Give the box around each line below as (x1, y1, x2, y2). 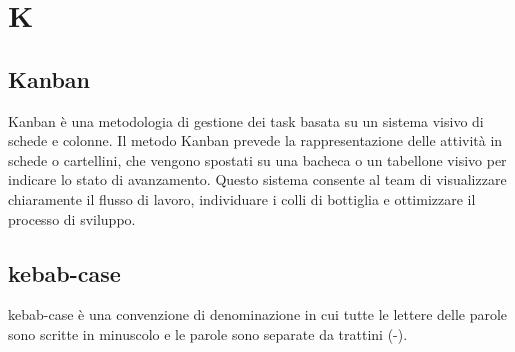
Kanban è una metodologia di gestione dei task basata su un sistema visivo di (8, 110, 484, 131)
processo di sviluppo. (8, 208, 136, 229)
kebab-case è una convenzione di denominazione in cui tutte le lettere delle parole (8, 304, 508, 325)
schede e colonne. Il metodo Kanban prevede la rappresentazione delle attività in (8, 130, 503, 151)
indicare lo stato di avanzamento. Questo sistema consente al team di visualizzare (8, 169, 507, 190)
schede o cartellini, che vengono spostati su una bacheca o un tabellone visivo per (8, 149, 507, 170)
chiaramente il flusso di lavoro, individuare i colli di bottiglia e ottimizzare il (8, 188, 476, 209)
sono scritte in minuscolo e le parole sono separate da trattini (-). (8, 323, 408, 344)
